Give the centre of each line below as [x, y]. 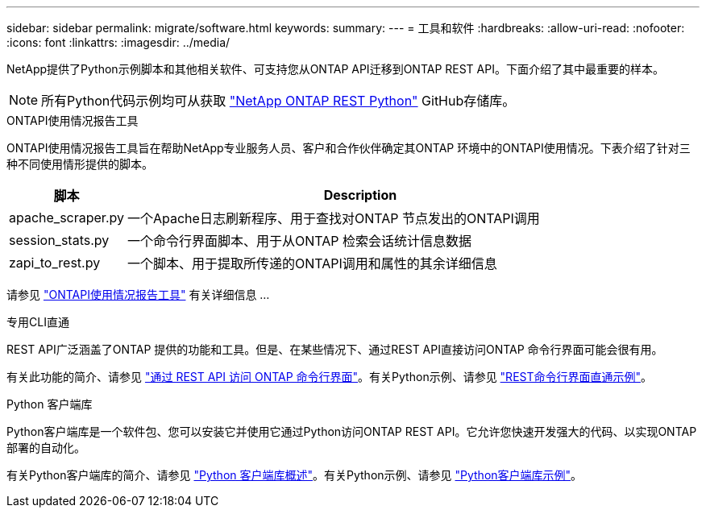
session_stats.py [59, 240]
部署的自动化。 [46, 448]
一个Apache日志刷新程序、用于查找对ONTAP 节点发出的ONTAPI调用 [333, 218]
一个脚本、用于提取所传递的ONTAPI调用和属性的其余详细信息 [312, 263]
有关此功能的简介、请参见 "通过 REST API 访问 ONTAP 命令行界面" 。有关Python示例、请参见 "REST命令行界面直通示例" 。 [330, 377]
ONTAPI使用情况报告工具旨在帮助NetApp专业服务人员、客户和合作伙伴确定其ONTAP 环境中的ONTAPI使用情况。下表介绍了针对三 [349, 148]
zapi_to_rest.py [55, 263]
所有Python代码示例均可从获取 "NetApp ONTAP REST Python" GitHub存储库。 [278, 101]
